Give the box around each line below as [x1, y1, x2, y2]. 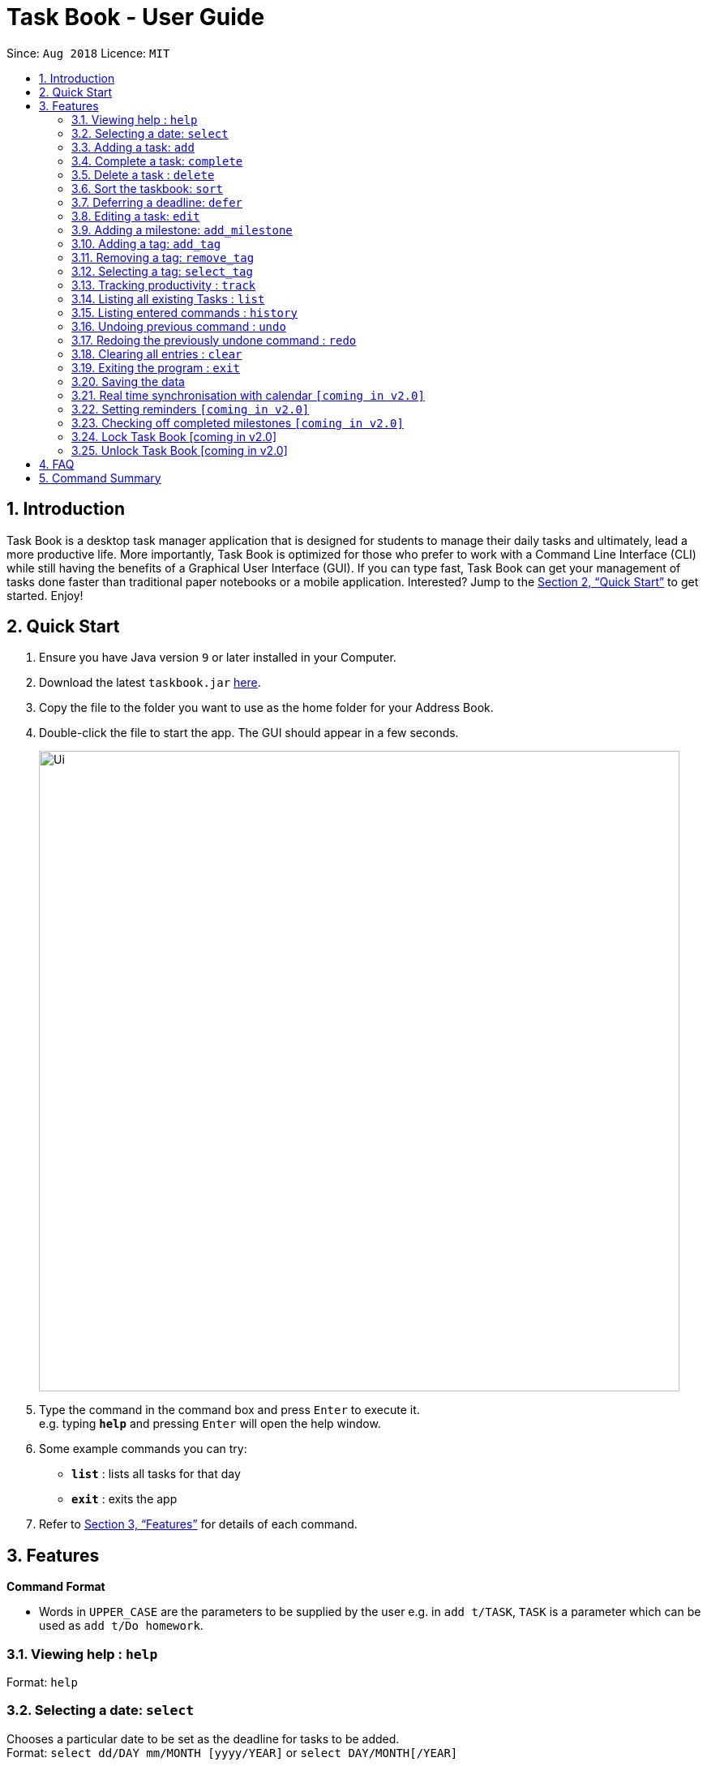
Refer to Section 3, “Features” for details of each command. [39, 1517, 358, 1532]
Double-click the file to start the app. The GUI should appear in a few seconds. [39, 726, 459, 740]
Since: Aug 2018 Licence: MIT [6, 45, 170, 60]
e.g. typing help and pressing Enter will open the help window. [39, 1417, 381, 1431]
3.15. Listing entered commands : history [71, 305, 298, 319]
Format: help [6, 1675, 78, 1690]
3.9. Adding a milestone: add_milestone [71, 222, 293, 237]
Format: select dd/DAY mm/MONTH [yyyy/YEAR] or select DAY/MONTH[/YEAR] [6, 1745, 458, 1760]
